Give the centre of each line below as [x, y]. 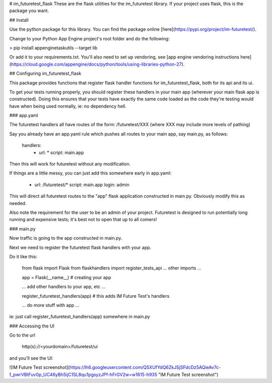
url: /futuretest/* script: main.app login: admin [82, 185]
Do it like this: [23, 256]
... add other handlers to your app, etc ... [64, 287]
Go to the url [22, 335]
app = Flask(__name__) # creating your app [66, 277]
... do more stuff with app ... [51, 305]
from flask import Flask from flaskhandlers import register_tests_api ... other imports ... [112, 268]
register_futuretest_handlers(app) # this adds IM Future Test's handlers [96, 296]
